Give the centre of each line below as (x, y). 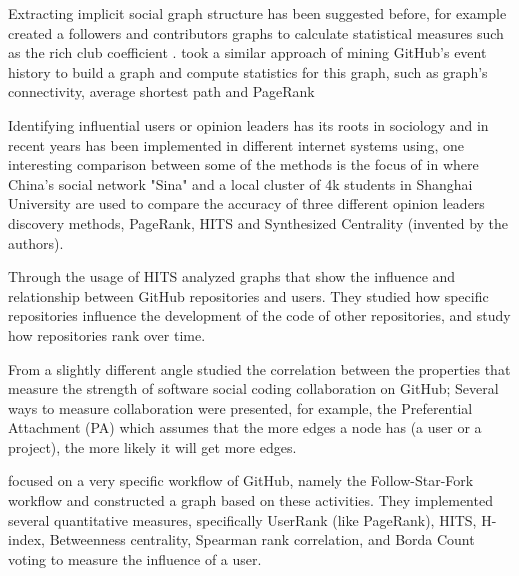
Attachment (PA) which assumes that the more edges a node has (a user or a (245, 427)
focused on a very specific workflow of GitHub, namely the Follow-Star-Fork (241, 480)
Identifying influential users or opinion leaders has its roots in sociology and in (248, 124)
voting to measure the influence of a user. (135, 558)
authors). (36, 242)
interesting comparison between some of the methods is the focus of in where (243, 164)
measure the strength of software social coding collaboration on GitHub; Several (253, 388)
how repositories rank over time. (107, 334)
